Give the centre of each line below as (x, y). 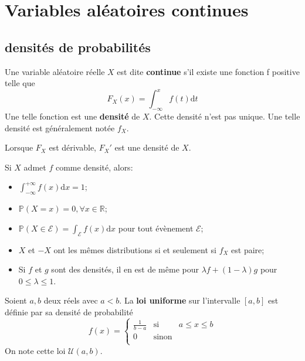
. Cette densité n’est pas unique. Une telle (225, 116)
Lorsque (19, 147)
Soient (16, 300)
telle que (20, 83)
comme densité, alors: (94, 167)
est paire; (248, 249)
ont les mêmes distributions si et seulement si (135, 249)
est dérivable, (73, 147)
